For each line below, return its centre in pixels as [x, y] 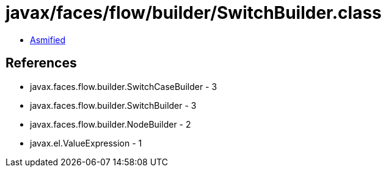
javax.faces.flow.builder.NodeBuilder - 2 [111, 124]
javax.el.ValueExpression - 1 [86, 143]
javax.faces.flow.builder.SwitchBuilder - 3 [113, 105]
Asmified [48, 40]
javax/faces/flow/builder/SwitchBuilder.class [194, 13]
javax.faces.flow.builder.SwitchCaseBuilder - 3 [124, 86]
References [41, 63]
